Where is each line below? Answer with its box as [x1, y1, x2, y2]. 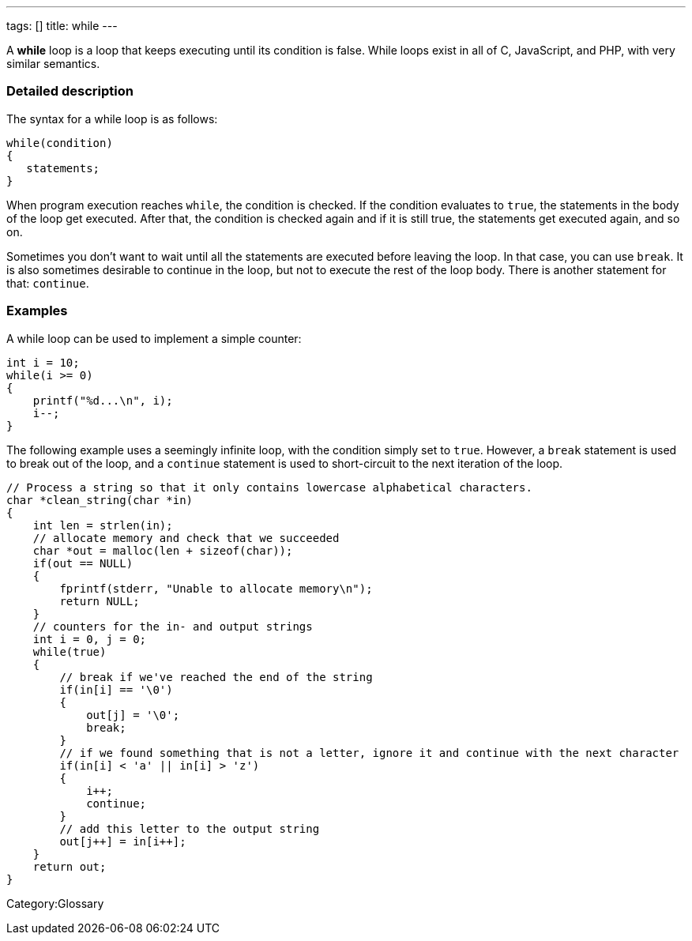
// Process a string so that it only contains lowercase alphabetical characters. [6, 480, 532, 494]
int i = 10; [6, 356, 80, 369]
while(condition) [6, 136, 113, 149]
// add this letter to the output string [59, 822, 320, 835]
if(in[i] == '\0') [59, 683, 173, 696]
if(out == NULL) [32, 556, 134, 570]
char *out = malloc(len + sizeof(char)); [32, 544, 293, 557]
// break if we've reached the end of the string [59, 670, 373, 683]
